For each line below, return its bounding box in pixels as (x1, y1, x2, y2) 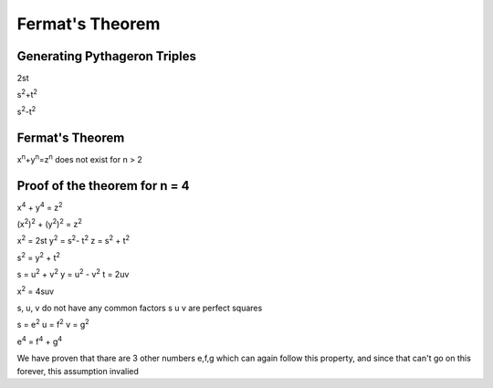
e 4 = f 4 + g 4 (16, 334, 63, 347)
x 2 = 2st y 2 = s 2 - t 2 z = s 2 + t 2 (16, 234, 131, 246)
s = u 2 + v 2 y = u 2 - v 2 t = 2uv (16, 267, 130, 280)
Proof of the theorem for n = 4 (16, 178, 190, 194)
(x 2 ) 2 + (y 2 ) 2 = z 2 (16, 217, 82, 230)
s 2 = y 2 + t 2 (16, 251, 61, 263)
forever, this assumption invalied (16, 365, 139, 376)
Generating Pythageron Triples (16, 48, 196, 64)
